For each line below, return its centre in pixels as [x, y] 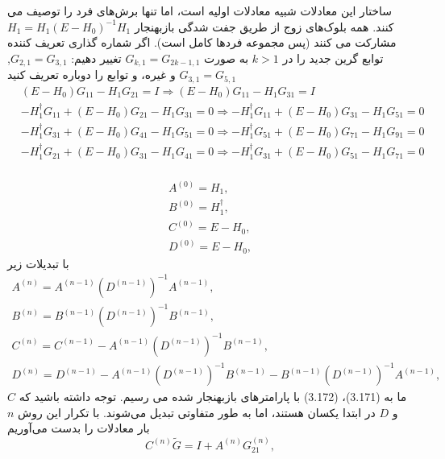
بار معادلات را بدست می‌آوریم [79, 428]
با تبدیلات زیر [38, 263]
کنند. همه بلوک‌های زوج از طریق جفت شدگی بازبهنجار [264, 26]
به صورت [227, 58]
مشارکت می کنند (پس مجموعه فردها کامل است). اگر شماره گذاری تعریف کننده [202, 42]
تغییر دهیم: [96, 58]
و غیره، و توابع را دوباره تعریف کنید [91, 74]
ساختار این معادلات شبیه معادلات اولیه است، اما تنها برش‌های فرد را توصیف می [200, 10]
